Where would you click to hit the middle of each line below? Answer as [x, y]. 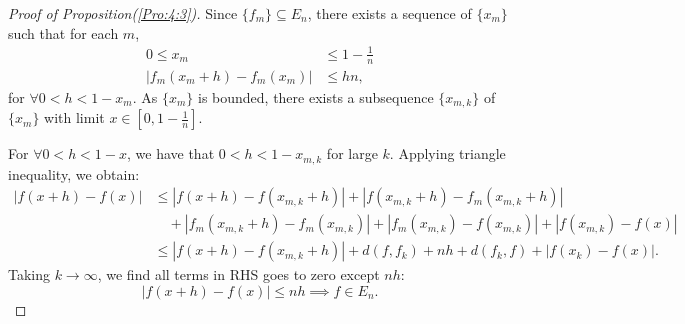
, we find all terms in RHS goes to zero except [238, 274]
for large [352, 153]
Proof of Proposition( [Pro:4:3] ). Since [123, 13]
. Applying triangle [447, 153]
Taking [29, 274]
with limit [74, 117]
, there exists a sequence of [389, 13]
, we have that [171, 153]
